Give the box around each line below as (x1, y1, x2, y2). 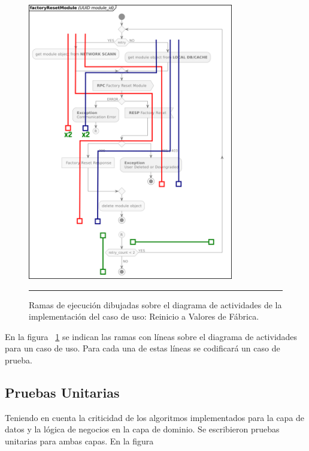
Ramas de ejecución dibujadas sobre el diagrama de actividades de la (29, 298, 282, 311)
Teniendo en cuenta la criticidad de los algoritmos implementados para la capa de (5, 411, 305, 423)
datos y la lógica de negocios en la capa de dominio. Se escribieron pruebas (5, 423, 280, 435)
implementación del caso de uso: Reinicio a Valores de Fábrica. (29, 310, 259, 323)
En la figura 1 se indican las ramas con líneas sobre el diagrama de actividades (5, 330, 298, 342)
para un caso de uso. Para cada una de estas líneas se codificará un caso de (5, 342, 280, 354)
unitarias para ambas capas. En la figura (5, 434, 154, 447)
